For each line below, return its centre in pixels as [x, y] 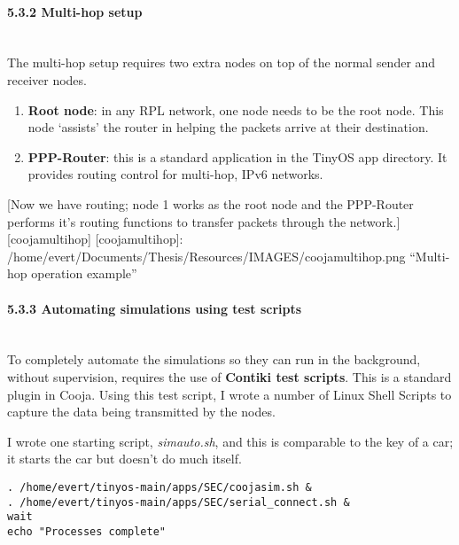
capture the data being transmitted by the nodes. [141, 412]
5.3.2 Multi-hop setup [75, 11]
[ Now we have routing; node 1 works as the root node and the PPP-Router [210, 203]
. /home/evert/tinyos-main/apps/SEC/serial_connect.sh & [179, 502]
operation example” [84, 273]
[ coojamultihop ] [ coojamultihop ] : [95, 239]
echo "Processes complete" [86, 531]
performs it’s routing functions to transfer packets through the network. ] [204, 221]
